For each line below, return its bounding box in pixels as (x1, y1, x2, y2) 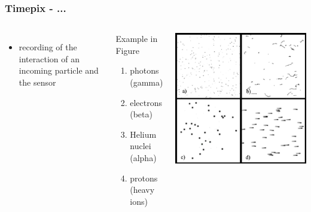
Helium (130, 128, 157, 140)
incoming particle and (19, 64, 99, 77)
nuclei (130, 140, 151, 152)
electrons (130, 96, 163, 108)
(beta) (130, 108, 153, 120)
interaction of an (19, 52, 80, 65)
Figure (115, 44, 139, 56)
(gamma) (130, 76, 163, 88)
